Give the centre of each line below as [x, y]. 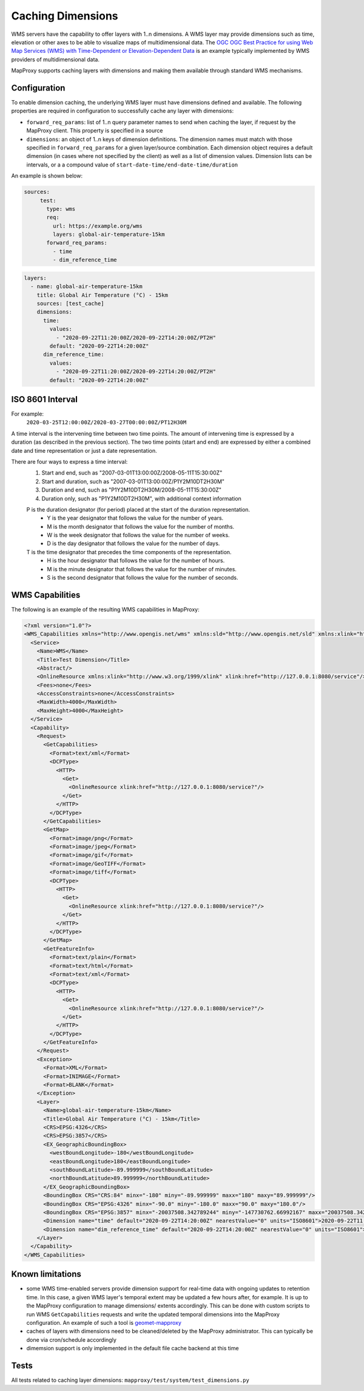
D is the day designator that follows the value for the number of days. [133, 543]
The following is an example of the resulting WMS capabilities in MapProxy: [105, 609]
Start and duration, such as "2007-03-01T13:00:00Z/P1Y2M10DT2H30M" [133, 481]
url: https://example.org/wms [97, 226]
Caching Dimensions [65, 16]
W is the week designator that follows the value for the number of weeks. [138, 535]
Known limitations [46, 1274]
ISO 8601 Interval [45, 399]
